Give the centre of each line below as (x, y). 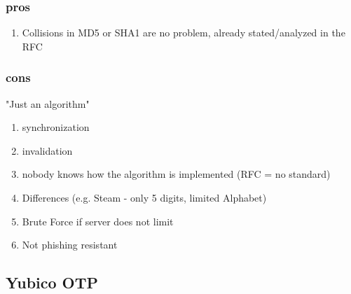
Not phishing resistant (70, 245)
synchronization (56, 127)
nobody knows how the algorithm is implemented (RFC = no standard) (176, 174)
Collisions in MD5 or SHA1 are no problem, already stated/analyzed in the (184, 33)
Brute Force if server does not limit (98, 221)
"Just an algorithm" (48, 103)
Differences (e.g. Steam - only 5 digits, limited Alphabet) (144, 197)
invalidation (47, 150)
